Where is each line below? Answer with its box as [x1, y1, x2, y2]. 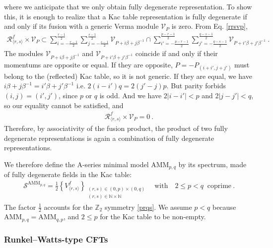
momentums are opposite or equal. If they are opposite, [4, 59, 173, 69]
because [212, 201, 236, 212]
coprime [207, 182, 232, 189]
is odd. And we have [99, 90, 162, 100]
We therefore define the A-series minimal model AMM [4, 159, 169, 169]
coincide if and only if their [135, 48, 218, 58]
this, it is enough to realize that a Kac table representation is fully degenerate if [4, 11, 247, 21]
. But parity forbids [166, 80, 226, 91]
